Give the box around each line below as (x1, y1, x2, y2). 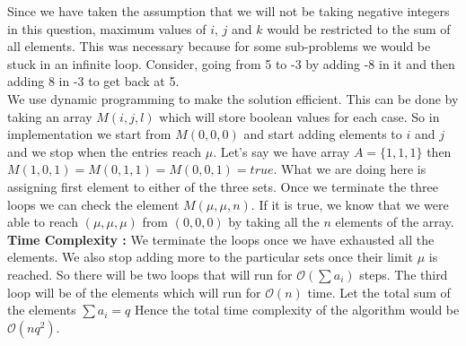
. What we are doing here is (273, 160, 426, 178)
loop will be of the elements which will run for (7, 282, 261, 301)
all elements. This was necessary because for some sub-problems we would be (7, 37, 431, 56)
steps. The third (359, 264, 448, 283)
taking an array (7, 107, 92, 125)
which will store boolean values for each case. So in (159, 107, 440, 125)
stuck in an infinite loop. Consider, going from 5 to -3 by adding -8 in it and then (7, 54, 455, 73)
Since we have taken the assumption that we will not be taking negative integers (7, 2, 450, 20)
